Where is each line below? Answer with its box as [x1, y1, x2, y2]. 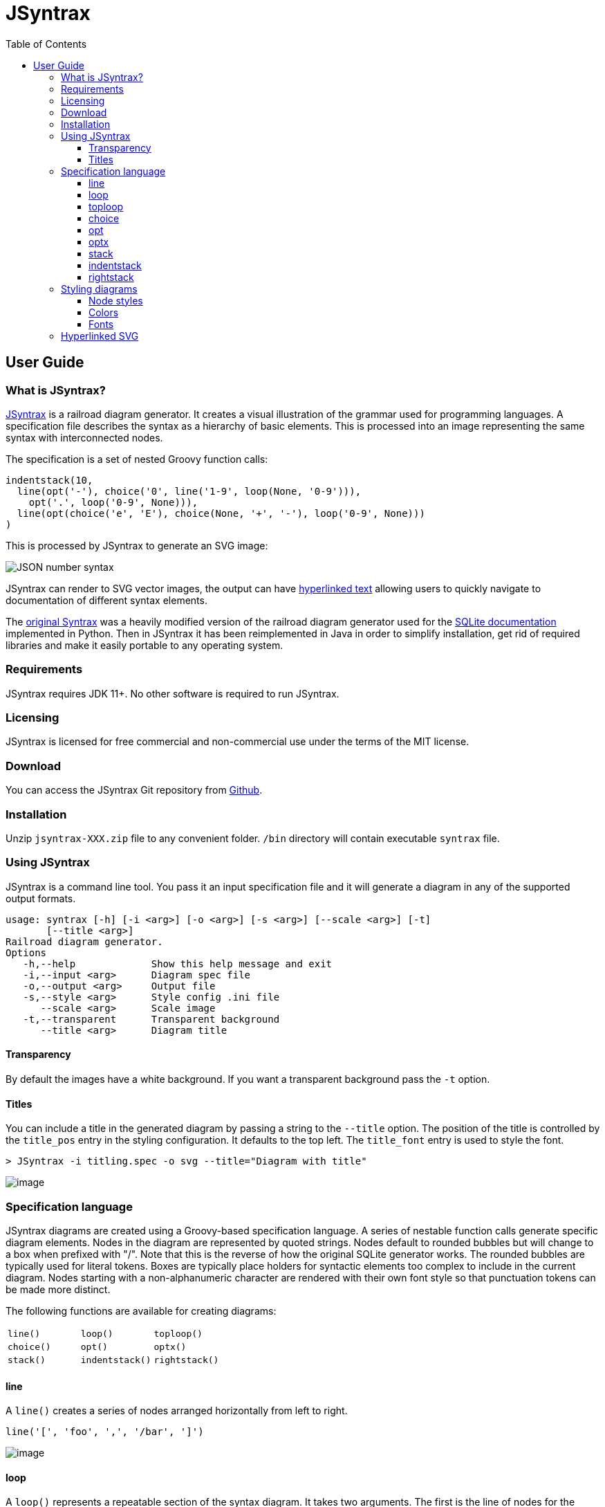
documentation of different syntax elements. [6, 594, 207, 606]
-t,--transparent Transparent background [23, 1013, 280, 1025]
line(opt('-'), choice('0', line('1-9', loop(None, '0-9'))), [17, 485, 362, 497]
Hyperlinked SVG [61, 329, 139, 342]
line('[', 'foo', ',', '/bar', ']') [6, 1426, 204, 1438]
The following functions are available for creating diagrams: [6, 1304, 277, 1317]
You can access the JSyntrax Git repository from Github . [6, 784, 263, 796]
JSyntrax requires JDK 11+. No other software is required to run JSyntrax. [6, 687, 339, 700]
